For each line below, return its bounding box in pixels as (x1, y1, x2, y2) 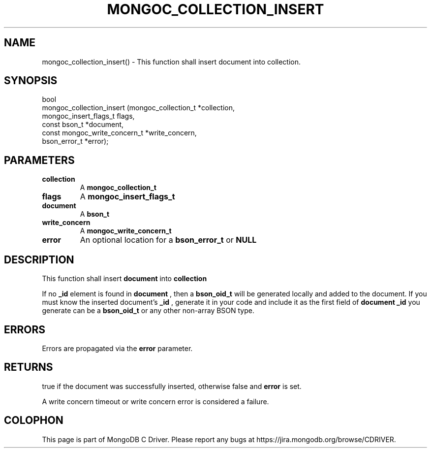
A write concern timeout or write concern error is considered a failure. (42, 397, 269, 406)
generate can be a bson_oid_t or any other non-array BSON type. (42, 306, 255, 315)
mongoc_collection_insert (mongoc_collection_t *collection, (42, 103, 235, 112)
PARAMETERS (4, 154, 75, 166)
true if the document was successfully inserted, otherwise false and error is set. (42, 382, 302, 390)
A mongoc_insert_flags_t (80, 192, 175, 202)
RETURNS (4, 361, 53, 374)
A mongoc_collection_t (80, 183, 156, 192)
